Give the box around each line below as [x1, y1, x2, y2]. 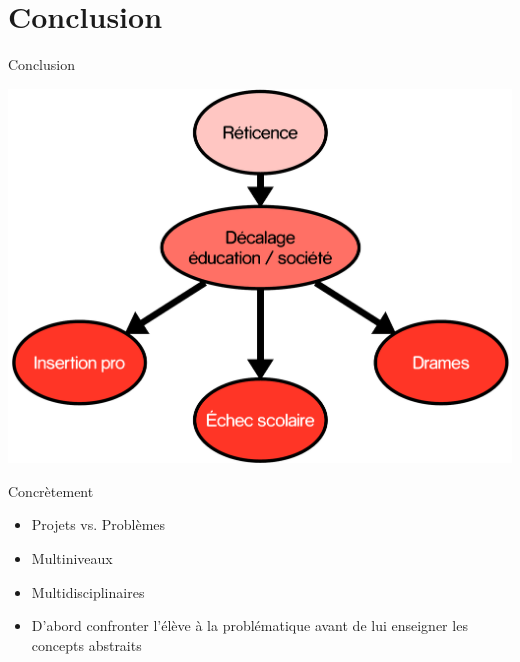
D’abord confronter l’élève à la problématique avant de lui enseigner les [31, 615, 468, 636]
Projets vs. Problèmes [31, 514, 166, 535]
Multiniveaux [31, 547, 113, 568]
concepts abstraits [31, 634, 142, 655]
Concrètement [8, 480, 94, 501]
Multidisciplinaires [31, 581, 145, 602]
